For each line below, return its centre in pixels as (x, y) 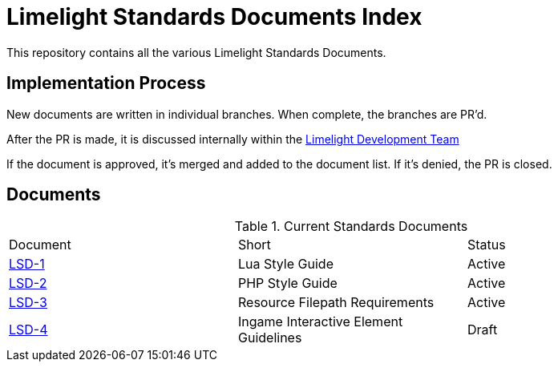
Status (486, 245)
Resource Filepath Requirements (336, 303)
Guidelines (270, 338)
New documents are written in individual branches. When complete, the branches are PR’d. (247, 114)
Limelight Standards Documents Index (214, 17)
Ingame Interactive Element (320, 322)
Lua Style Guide (285, 264)
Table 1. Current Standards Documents (351, 226)
